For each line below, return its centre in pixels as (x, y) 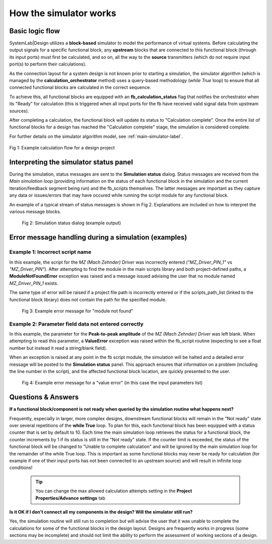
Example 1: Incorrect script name (50, 252)
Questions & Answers (44, 397)
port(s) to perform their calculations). (48, 64)
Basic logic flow (35, 31)
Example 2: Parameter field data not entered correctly (76, 324)
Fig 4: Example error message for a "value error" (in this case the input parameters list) (112, 383)
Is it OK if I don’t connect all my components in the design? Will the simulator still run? (101, 512)
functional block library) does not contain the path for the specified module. (88, 299)
